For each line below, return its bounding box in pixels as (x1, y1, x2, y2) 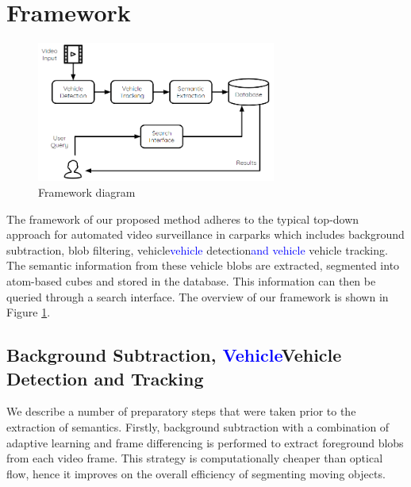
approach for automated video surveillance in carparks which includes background (6, 226, 405, 243)
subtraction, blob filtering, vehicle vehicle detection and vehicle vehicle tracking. (6, 241, 388, 258)
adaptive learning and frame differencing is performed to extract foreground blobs (6, 434, 404, 451)
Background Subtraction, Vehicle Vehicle (6, 343, 342, 367)
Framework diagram (38, 184, 136, 201)
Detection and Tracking (6, 366, 204, 390)
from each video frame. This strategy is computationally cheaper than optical (6, 450, 383, 466)
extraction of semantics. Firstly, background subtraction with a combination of (6, 418, 390, 435)
